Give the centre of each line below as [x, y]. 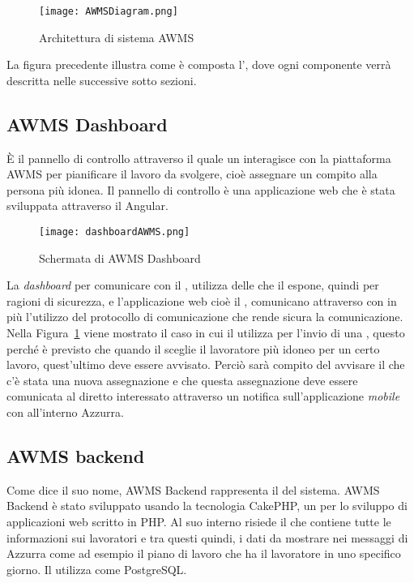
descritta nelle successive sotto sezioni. [102, 80]
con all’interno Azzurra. [65, 412]
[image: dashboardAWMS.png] [115, 232]
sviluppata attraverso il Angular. [87, 206]
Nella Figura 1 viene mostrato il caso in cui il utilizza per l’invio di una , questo [206, 333]
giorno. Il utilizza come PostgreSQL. [97, 569]
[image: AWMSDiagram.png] [109, 11]
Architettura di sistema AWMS [117, 37]
